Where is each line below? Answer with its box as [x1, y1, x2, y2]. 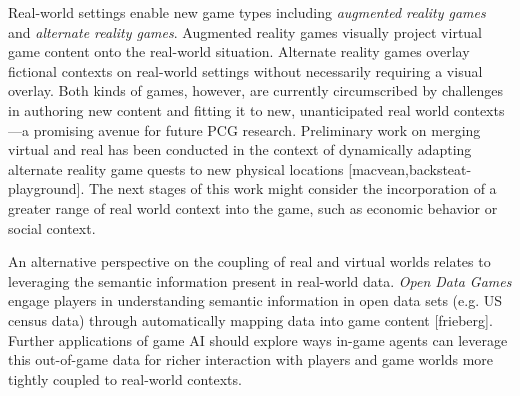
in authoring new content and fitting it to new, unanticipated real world [8, 99, 450, 120]
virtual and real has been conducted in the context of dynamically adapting [8, 139, 472, 160]
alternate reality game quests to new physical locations [8, 158, 344, 179]
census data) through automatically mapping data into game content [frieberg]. [8, 309, 493, 330]
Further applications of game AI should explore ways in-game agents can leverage [8, 329, 508, 350]
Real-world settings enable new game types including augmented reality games [8, 2, 486, 22]
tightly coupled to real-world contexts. [8, 368, 242, 389]
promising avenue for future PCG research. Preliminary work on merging [33, 119, 481, 140]
